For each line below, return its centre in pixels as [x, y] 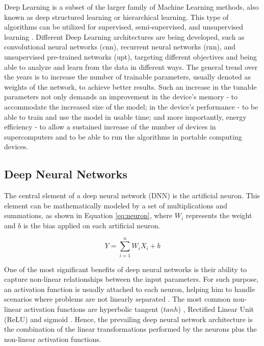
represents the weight [219, 215]
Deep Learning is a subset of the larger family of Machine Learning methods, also [131, 7]
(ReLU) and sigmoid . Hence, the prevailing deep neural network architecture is [129, 319]
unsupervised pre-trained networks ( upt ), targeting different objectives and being [131, 56]
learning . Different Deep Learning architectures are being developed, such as [124, 36]
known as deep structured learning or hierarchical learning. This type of [116, 17]
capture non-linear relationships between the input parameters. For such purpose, [131, 279]
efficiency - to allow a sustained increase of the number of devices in [110, 127]
